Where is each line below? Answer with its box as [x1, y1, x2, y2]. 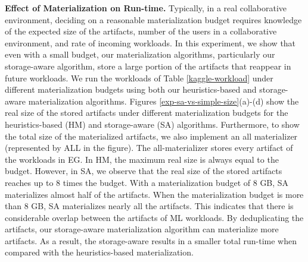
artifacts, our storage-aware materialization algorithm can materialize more [5, 223, 279, 235]
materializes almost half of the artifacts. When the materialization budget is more [5, 188, 304, 200]
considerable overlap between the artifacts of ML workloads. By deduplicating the [5, 211, 304, 223]
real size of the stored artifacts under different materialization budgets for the [5, 106, 288, 119]
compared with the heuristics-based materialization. [5, 246, 194, 258]
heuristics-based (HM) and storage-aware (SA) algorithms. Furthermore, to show [5, 118, 300, 130]
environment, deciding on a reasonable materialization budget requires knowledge [5, 13, 302, 26]
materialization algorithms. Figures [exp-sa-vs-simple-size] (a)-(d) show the [28, 94, 299, 107]
